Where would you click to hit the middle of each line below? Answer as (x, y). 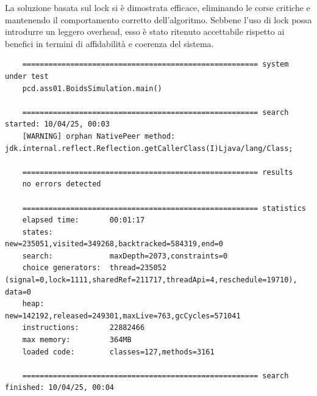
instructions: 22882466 (84, 328)
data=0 (18, 292)
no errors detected (62, 184)
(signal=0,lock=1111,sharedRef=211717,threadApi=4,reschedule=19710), (151, 280)
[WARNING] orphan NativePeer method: (99, 136)
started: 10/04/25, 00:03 (57, 124)
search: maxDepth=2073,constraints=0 (125, 256)
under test (27, 76)
